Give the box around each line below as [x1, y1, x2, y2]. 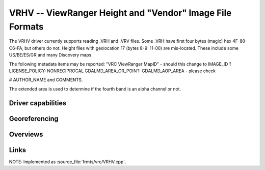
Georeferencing [9, 114, 59, 123]
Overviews [9, 130, 43, 139]
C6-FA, [9, 45, 24, 51]
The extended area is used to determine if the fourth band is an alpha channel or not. [9, 86, 181, 92]
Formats [9, 21, 44, 32]
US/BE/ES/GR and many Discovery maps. [9, 52, 93, 58]
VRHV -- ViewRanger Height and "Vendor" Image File [9, 7, 232, 18]
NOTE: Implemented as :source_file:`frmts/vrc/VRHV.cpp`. [9, 159, 126, 165]
